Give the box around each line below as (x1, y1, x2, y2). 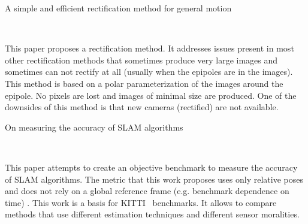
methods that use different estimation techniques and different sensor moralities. (5, 208, 300, 220)
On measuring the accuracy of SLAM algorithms (5, 120, 183, 133)
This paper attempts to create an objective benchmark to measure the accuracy (5, 161, 298, 173)
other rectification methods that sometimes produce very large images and (5, 53, 278, 66)
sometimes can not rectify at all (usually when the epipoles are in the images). (5, 65, 293, 78)
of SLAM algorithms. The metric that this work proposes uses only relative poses (5, 172, 303, 185)
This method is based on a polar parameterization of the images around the (5, 77, 283, 89)
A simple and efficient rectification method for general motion (5, 2, 232, 14)
